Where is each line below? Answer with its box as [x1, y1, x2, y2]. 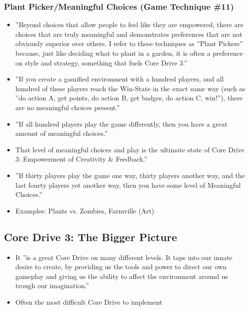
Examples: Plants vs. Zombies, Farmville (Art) [15, 205, 155, 215]
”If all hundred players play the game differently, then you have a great [15, 118, 228, 129]
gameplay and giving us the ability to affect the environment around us [15, 271, 228, 281]
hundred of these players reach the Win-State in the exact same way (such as [15, 83, 246, 93]
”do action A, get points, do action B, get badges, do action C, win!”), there [15, 93, 243, 103]
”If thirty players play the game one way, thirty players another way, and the [15, 170, 245, 180]
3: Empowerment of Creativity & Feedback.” [15, 154, 147, 164]
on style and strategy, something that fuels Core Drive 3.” [15, 57, 187, 67]
